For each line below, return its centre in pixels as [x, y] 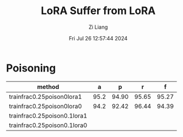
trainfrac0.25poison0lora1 [46, 97]
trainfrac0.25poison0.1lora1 [48, 115]
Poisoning [31, 68]
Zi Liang [98, 27]
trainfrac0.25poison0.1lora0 [48, 125]
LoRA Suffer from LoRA [98, 11]
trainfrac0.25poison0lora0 [46, 106]
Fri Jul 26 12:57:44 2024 [98, 38]
